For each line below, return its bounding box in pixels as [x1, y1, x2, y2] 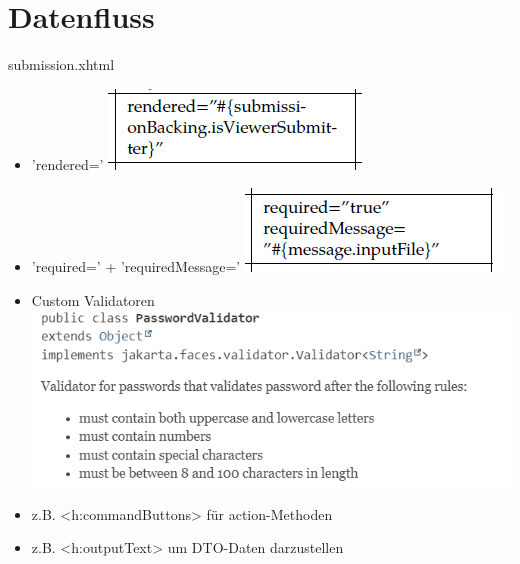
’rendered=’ [31, 153, 104, 174]
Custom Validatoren [31, 289, 155, 310]
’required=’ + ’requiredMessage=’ [31, 256, 241, 277]
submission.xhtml [8, 54, 115, 75]
